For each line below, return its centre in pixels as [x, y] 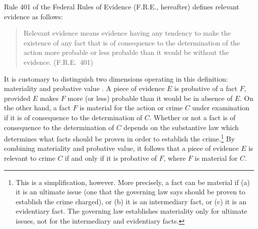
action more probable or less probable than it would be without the [126, 52]
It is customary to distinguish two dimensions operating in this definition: [116, 78]
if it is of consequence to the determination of [73, 117]
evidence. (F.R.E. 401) [58, 62]
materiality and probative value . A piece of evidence [84, 88]
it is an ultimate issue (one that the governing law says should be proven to [130, 192]
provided [17, 98]
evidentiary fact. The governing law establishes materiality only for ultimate [131, 211]
